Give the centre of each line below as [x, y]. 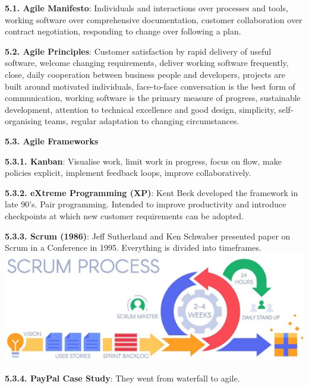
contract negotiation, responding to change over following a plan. [123, 31]
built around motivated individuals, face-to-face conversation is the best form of [150, 86]
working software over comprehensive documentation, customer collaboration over [154, 19]
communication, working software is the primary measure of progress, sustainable [153, 98]
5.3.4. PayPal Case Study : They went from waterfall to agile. [122, 378]
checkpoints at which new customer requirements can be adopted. [124, 215]
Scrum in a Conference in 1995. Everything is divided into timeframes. [133, 247]
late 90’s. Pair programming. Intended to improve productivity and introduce [146, 204]
